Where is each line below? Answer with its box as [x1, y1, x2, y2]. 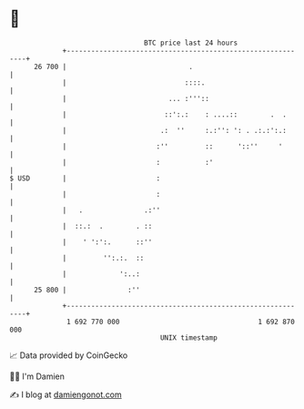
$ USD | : [9, 173, 161, 183]
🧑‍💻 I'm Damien [9, 371, 66, 382]
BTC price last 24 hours [144, 38, 238, 47]
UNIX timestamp [159, 332, 218, 343]
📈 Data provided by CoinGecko [9, 350, 128, 361]
